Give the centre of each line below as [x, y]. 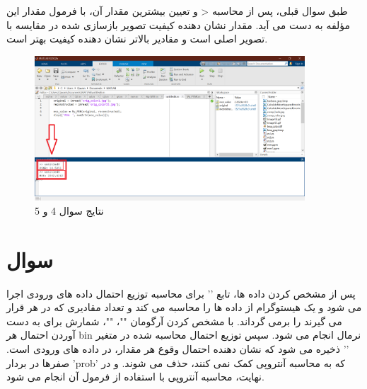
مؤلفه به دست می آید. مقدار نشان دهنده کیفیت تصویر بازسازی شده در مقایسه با [178, 24]
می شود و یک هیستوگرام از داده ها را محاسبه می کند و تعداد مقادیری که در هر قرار [184, 307]
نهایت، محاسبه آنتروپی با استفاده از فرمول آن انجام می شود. [135, 377]
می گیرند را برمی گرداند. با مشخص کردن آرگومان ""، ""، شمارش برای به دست [174, 321]
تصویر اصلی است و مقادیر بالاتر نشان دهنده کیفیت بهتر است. [137, 39]
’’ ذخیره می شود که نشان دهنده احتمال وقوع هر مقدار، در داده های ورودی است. [178, 349]
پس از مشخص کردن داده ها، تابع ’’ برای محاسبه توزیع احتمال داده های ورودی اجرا [181, 293]
